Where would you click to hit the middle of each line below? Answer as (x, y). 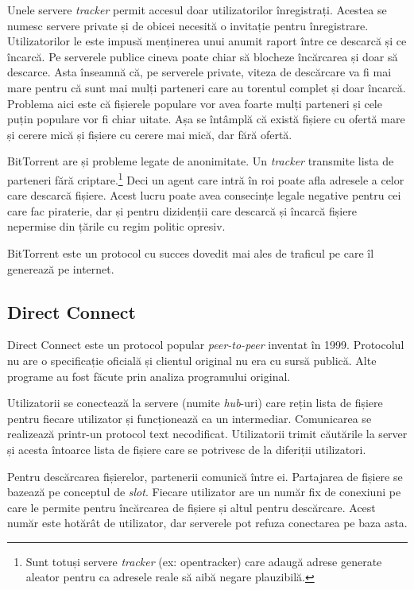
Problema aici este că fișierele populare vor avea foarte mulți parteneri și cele (195, 103)
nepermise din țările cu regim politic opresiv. (116, 226)
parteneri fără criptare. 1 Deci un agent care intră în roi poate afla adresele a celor (206, 178)
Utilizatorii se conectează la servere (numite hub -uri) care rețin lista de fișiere (195, 403)
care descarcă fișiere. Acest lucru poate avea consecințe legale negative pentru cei (204, 195)
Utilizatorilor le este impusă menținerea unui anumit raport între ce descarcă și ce (207, 41)
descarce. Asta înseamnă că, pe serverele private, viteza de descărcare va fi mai (199, 72)
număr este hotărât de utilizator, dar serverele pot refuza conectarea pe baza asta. (207, 523)
